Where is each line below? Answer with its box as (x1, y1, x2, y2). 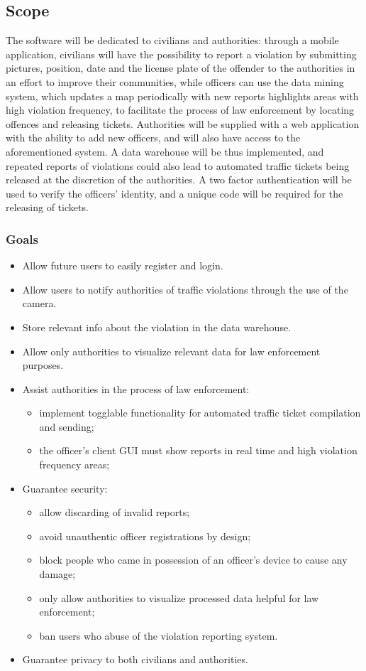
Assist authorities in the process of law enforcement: (22, 381, 250, 396)
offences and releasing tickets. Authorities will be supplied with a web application (6, 116, 360, 131)
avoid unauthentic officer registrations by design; (39, 528, 251, 543)
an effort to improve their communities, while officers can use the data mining (6, 74, 344, 89)
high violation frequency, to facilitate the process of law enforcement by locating (6, 102, 355, 117)
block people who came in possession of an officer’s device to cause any (39, 552, 348, 567)
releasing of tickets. (6, 200, 89, 215)
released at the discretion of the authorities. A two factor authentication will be (6, 172, 352, 187)
